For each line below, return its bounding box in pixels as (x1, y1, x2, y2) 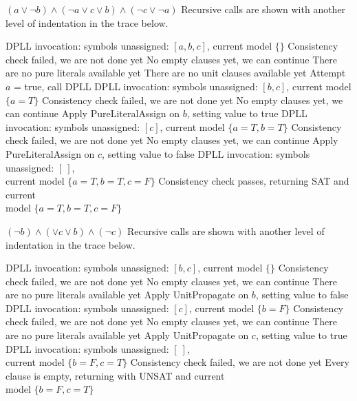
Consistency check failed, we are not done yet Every (130, 355, 349, 369)
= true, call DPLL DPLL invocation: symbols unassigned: (14, 79, 258, 93)
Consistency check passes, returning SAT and (158, 174, 349, 188)
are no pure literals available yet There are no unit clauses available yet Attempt (6, 65, 346, 80)
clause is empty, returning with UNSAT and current (6, 368, 225, 382)
